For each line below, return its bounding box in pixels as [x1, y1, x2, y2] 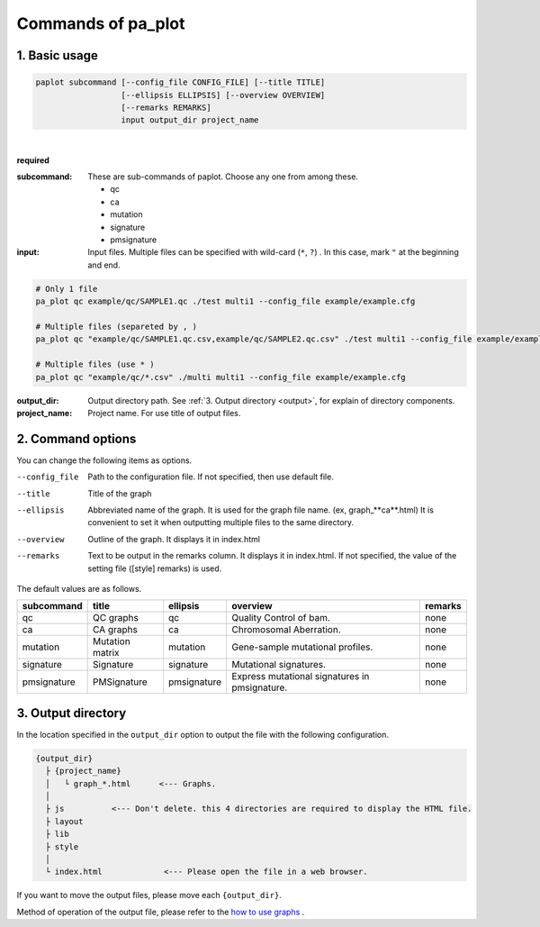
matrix [92, 647, 121, 659]
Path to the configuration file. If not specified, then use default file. [87, 471, 335, 482]
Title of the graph [87, 487, 152, 499]
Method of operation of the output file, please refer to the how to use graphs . [16, 906, 305, 917]
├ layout [45, 816, 84, 826]
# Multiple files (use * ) [35, 359, 155, 369]
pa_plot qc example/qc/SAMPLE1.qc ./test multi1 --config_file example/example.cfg [35, 296, 416, 306]
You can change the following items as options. [16, 455, 193, 466]
